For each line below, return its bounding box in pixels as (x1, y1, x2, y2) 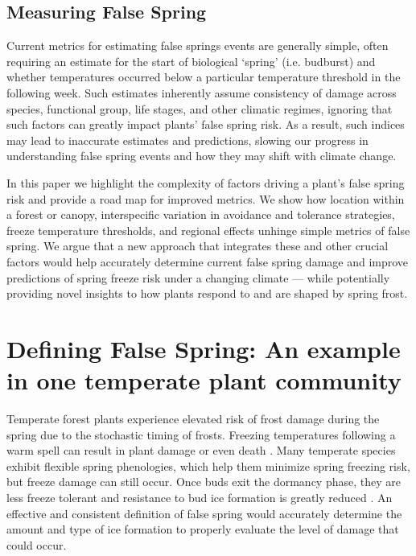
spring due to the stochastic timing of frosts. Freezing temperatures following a (6, 426, 396, 443)
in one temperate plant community (6, 364, 402, 397)
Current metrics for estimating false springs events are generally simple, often (6, 37, 389, 54)
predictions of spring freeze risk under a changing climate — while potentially (6, 269, 390, 286)
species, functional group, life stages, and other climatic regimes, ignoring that (6, 100, 393, 117)
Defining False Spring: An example (6, 332, 401, 364)
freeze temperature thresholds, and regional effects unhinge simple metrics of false (6, 221, 410, 238)
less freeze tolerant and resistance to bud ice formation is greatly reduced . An (6, 488, 393, 505)
